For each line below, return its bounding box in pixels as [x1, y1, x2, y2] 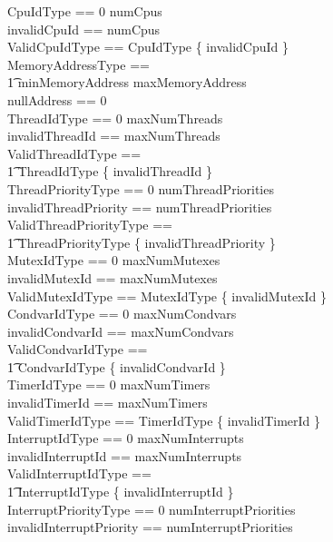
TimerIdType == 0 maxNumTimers [7, 375, 211, 394]
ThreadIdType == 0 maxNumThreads [7, 108, 223, 127]
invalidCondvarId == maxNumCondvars [7, 321, 234, 340]
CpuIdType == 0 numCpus [7, 2, 162, 20]
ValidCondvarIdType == [7, 340, 148, 359]
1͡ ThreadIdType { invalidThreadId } [7, 162, 213, 181]
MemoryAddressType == [7, 54, 150, 74]
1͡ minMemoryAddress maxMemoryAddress [7, 73, 247, 92]
